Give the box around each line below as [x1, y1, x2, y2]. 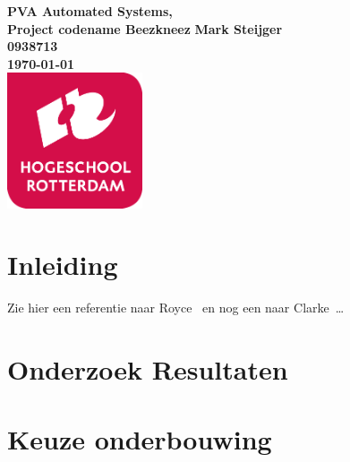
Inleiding [7, 246, 118, 283]
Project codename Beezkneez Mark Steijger [7, 19, 283, 38]
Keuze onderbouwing [7, 421, 272, 458]
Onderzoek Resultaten [7, 351, 288, 388]
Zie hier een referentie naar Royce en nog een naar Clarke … [7, 298, 345, 317]
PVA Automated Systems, [7, 2, 173, 20]
